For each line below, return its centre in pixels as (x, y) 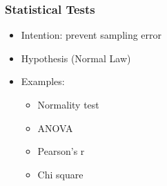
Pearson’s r (61, 151)
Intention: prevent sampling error (91, 35)
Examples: (43, 81)
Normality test (68, 104)
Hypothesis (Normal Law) (76, 58)
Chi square (60, 174)
